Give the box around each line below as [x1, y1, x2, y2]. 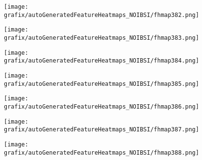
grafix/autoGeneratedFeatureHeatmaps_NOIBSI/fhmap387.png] [4, 126, 199, 133]
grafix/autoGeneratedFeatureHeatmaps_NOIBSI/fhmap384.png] [4, 57, 199, 64]
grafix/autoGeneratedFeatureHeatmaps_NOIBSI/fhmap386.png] [4, 103, 199, 110]
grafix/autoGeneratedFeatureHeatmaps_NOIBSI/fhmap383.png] [4, 34, 199, 41]
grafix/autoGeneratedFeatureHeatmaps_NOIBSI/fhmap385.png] [4, 80, 199, 87]
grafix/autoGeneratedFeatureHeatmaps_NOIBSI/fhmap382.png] [4, 11, 199, 18]
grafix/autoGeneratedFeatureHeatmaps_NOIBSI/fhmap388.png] [4, 149, 199, 156]
